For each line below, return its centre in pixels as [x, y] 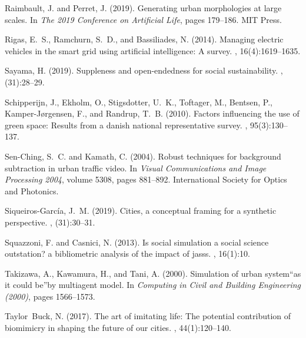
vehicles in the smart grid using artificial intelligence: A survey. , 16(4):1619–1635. [153, 50]
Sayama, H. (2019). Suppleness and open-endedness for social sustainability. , [144, 70]
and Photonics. [32, 190]
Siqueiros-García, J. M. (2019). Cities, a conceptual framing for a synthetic [141, 211]
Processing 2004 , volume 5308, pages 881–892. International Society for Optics [146, 179]
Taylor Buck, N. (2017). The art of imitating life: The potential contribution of [148, 316]
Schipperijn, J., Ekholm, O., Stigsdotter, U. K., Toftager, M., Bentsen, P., [139, 102]
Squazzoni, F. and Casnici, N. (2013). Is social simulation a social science [137, 242]
